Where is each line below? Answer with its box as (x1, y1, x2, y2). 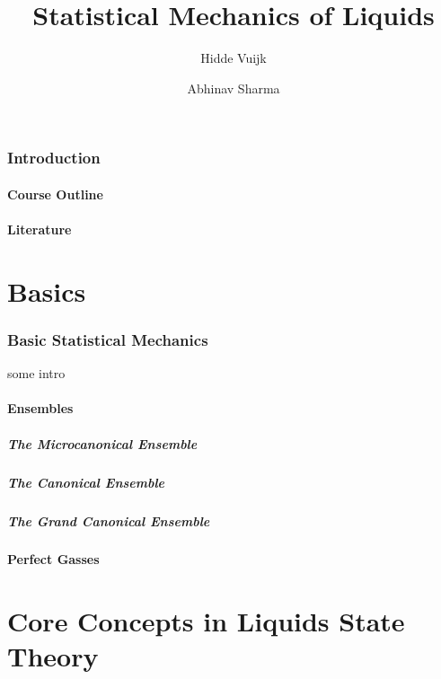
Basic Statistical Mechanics (7, 328, 208, 350)
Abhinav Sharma (187, 78, 280, 97)
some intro (7, 364, 66, 383)
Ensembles (7, 399, 74, 418)
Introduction (7, 146, 101, 169)
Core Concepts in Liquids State (7, 603, 405, 639)
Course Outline (7, 184, 103, 203)
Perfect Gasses (7, 550, 100, 569)
